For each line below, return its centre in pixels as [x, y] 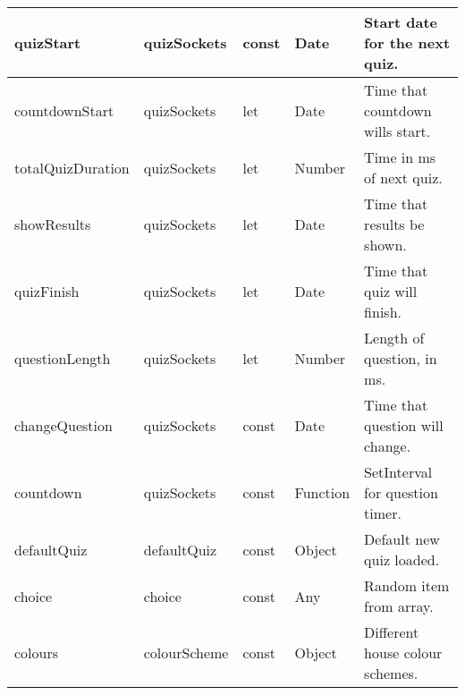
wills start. [397, 131]
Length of [394, 338]
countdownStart [64, 110]
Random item [407, 585]
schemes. [391, 673]
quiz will [391, 291]
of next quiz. [403, 178]
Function [322, 492]
